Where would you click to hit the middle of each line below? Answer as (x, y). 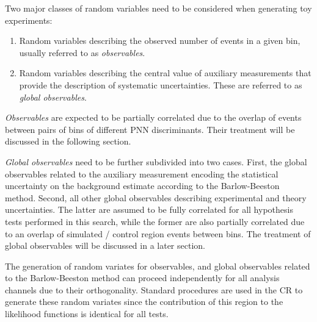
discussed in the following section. (68, 141)
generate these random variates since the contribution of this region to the (144, 302)
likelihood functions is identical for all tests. (87, 314)
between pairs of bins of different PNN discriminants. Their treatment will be (150, 129)
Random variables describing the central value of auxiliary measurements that (165, 73)
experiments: (29, 20)
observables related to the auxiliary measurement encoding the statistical (142, 174)
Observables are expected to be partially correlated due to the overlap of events (153, 117)
